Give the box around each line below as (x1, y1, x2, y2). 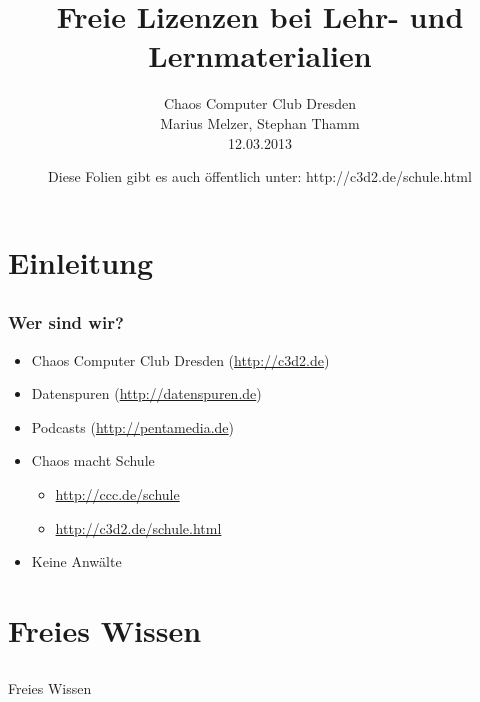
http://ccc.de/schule (55, 483, 180, 504)
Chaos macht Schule (31, 450, 155, 471)
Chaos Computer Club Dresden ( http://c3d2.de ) (31, 349, 330, 370)
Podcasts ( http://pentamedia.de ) (31, 416, 235, 437)
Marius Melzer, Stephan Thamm (160, 112, 360, 133)
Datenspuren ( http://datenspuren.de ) (31, 383, 262, 404)
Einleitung (8, 241, 154, 282)
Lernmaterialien (148, 35, 372, 76)
